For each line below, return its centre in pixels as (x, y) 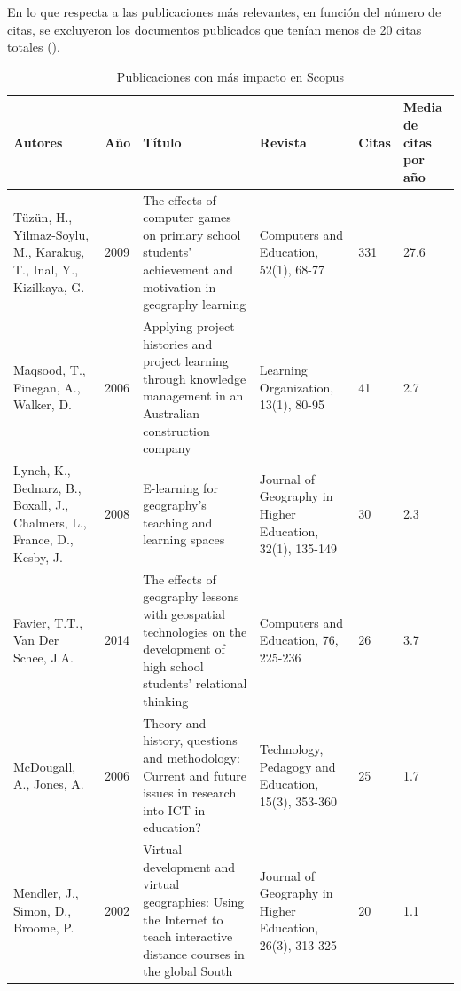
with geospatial (184, 614)
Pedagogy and (297, 766)
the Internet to (183, 919)
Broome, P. (44, 928)
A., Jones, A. (49, 784)
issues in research (190, 793)
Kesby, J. (38, 556)
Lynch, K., (42, 470)
